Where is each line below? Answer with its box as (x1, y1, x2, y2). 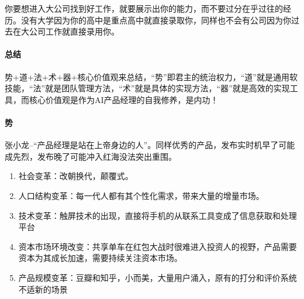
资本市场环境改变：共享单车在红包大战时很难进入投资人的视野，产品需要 (18, 240, 297, 252)
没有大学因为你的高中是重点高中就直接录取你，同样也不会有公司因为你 (20, 13, 291, 26)
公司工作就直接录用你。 (29, 25, 119, 37)
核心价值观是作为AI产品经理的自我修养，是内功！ (29, 93, 219, 105)
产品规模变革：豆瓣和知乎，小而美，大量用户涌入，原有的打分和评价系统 (18, 271, 297, 283)
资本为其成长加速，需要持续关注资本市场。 (18, 252, 182, 264)
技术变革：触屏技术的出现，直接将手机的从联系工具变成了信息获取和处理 (18, 209, 297, 221)
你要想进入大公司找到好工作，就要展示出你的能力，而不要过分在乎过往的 (5, 2, 283, 14)
